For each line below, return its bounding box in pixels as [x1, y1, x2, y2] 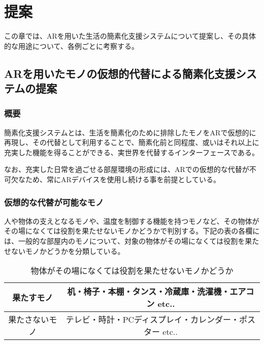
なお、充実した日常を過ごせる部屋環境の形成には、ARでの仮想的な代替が [4, 164, 249, 175]
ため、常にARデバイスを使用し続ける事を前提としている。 [25, 174, 220, 185]
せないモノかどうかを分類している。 [4, 245, 125, 256]
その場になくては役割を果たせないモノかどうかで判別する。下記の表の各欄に [4, 225, 260, 236]
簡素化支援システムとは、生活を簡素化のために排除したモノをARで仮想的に [4, 127, 256, 137]
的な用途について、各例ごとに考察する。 [4, 40, 139, 51]
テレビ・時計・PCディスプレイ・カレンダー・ [65, 313, 240, 326]
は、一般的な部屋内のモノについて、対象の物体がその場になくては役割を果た [4, 236, 259, 246]
